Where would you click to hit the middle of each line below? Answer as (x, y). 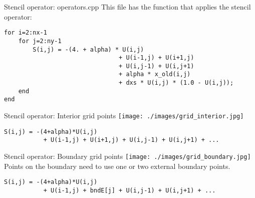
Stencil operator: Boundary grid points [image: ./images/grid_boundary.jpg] (127, 156)
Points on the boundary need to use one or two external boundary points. (117, 166)
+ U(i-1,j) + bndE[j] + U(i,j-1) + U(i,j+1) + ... (130, 190)
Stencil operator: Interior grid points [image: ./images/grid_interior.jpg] (124, 116)
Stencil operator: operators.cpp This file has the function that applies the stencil (127, 7)
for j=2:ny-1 (40, 41)
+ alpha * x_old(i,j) (155, 74)
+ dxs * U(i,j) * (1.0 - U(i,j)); (176, 83)
